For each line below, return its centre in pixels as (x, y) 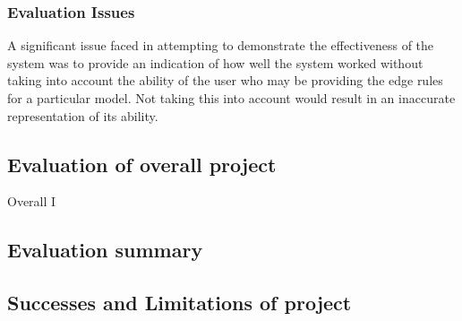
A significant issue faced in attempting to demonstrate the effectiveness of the (221, 45)
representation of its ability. (83, 115)
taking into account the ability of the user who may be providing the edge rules (225, 80)
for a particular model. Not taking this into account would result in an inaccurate (231, 98)
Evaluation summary (105, 250)
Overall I (32, 201)
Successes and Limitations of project (180, 303)
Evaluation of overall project (142, 164)
